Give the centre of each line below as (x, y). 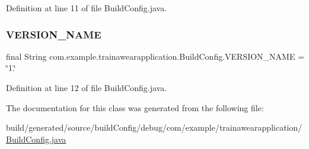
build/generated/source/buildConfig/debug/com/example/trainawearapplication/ (154, 127)
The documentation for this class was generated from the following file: (135, 107)
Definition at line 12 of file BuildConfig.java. (87, 88)
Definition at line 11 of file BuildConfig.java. (87, 8)
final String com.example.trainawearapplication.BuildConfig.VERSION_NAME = (155, 56)
